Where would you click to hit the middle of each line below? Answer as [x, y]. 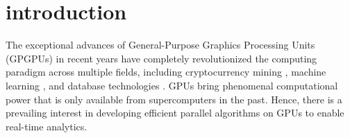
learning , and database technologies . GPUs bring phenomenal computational [172, 85]
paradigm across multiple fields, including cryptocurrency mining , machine [166, 72]
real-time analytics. [47, 126]
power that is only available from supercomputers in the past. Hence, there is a [174, 99]
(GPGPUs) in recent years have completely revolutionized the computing [161, 58]
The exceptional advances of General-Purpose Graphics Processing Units [160, 45]
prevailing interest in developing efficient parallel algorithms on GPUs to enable [175, 113]
